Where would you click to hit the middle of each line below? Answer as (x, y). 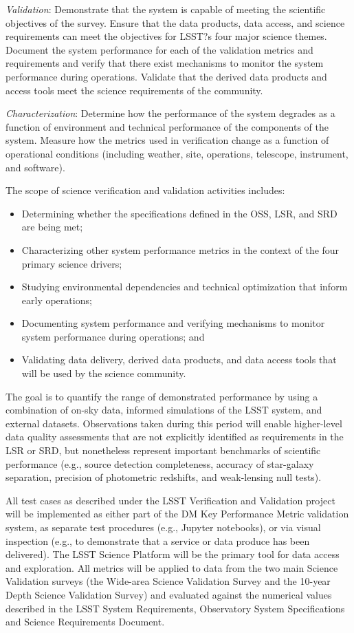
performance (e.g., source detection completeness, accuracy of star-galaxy (160, 463)
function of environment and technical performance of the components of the (167, 126)
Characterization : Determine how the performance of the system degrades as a (170, 113)
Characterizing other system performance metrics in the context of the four (180, 249)
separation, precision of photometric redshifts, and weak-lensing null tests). (164, 477)
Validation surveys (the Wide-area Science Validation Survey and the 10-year (168, 581)
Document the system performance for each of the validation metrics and (159, 49)
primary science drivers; (72, 263)
